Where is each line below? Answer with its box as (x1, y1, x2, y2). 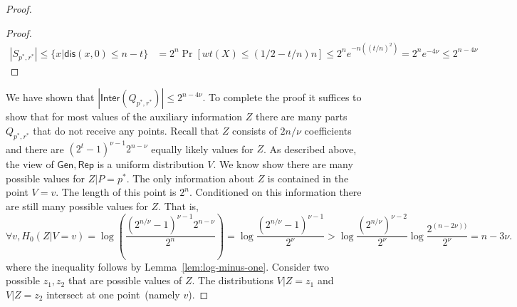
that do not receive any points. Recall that (33, 123, 219, 137)
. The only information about (126, 170, 254, 185)
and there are (6, 141, 64, 156)
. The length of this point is (56, 184, 177, 199)
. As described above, (263, 141, 357, 156)
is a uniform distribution (97, 157, 204, 172)
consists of (232, 123, 277, 137)
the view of (6, 157, 54, 172)
